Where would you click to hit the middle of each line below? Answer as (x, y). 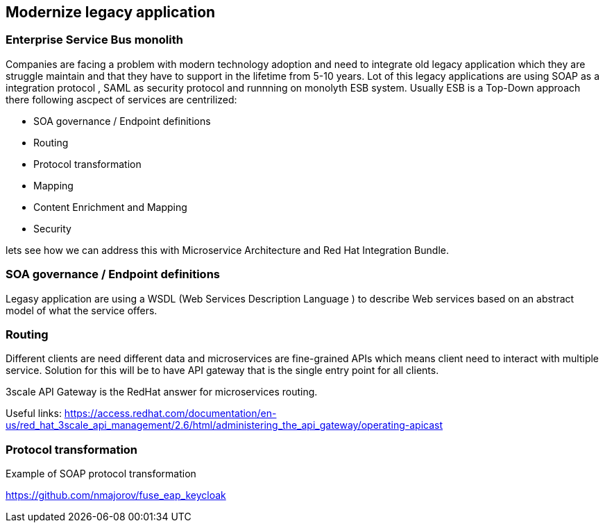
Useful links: (34, 414)
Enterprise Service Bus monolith (94, 40)
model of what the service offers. (82, 310)
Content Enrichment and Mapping (110, 207)
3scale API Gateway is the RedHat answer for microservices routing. (162, 392)
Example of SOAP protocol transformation (101, 474)
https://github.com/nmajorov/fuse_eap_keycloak (116, 495)
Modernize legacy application (111, 12)
